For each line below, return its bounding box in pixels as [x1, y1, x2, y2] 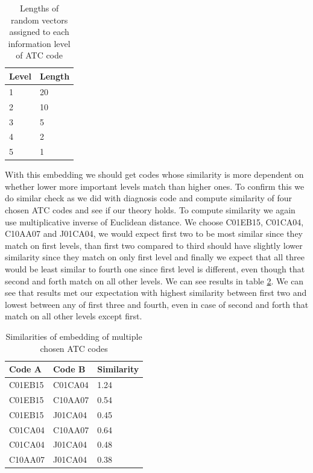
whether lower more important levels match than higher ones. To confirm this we [5, 180, 305, 192]
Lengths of [19, 2, 59, 14]
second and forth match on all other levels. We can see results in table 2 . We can [5, 274, 304, 287]
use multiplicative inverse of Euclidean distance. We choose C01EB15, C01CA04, [5, 215, 304, 228]
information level [8, 37, 71, 49]
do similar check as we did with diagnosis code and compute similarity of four [5, 192, 292, 204]
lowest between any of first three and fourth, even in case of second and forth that [5, 298, 309, 310]
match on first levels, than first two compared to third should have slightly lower [5, 239, 303, 251]
